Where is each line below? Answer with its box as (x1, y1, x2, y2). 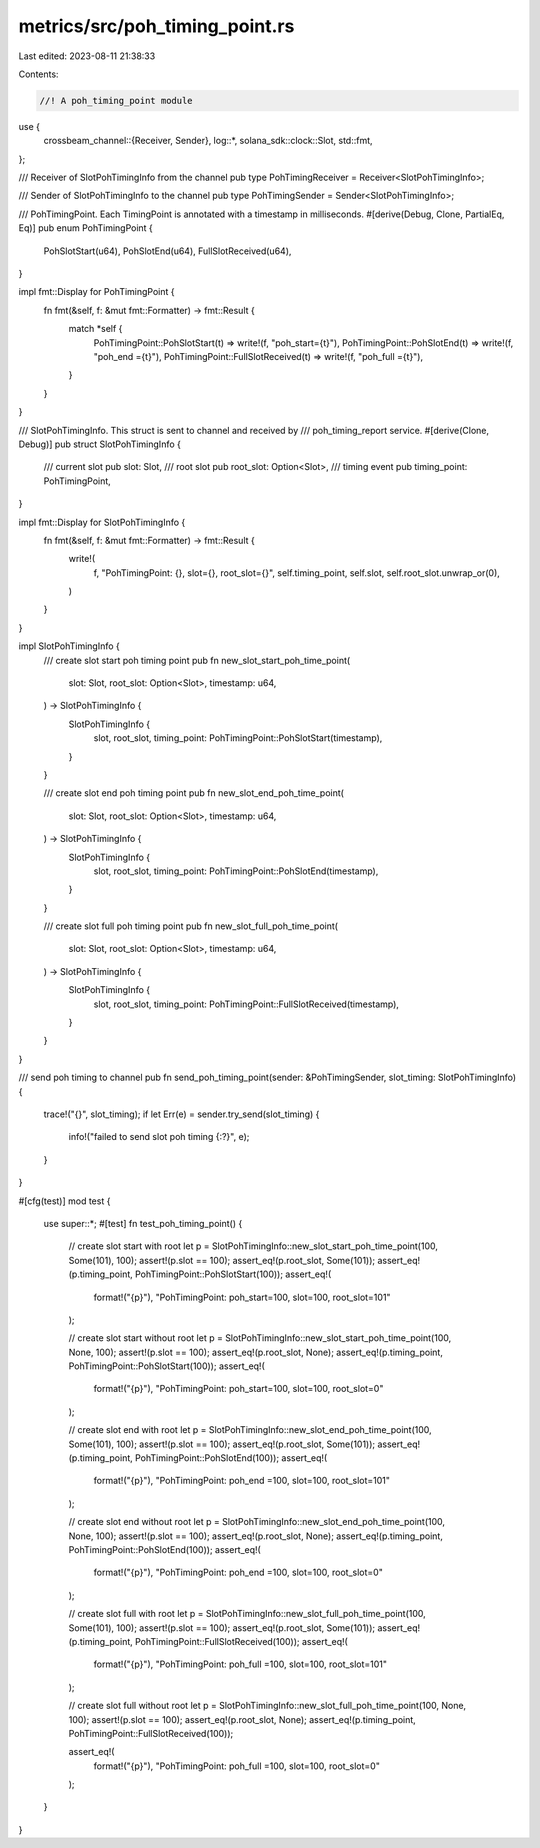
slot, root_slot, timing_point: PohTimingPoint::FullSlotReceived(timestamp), (93, 998, 400, 1010)
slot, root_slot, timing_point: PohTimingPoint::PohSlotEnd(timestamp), (93, 865, 379, 877)
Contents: (18, 68, 59, 80)
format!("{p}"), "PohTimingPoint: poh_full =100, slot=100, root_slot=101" (93, 1658, 388, 1670)
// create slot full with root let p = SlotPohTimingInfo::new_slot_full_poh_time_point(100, (68, 1608, 427, 1620)
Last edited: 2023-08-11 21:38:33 (18, 50, 156, 62)
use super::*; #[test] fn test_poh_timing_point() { (43, 1217, 243, 1229)
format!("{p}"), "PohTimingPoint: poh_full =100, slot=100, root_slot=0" (93, 1760, 380, 1772)
